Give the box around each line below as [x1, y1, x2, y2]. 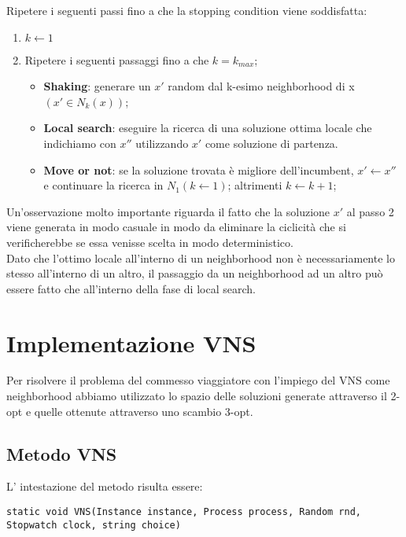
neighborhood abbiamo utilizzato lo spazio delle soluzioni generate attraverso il [6, 388, 387, 404]
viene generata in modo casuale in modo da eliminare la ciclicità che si [6, 219, 346, 235]
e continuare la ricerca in [43, 177, 164, 193]
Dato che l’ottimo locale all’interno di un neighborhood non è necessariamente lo [6, 249, 395, 266]
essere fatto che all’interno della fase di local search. [6, 280, 256, 296]
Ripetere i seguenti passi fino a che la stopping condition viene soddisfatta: [6, 2, 367, 18]
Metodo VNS [6, 441, 117, 465]
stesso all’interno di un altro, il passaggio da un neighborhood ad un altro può [6, 265, 383, 281]
